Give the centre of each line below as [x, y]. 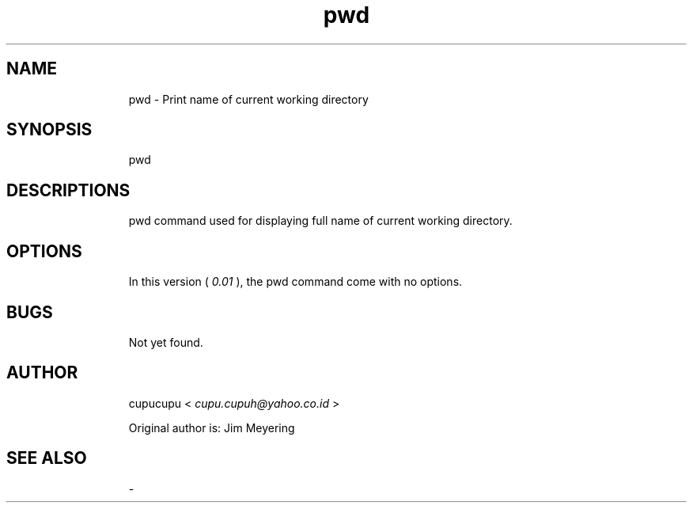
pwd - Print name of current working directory [248, 99]
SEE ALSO [47, 458]
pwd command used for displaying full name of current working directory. [320, 221]
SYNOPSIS [49, 130]
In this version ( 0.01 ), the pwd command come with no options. [295, 282]
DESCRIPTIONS [68, 190]
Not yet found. [166, 342]
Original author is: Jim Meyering [212, 427]
